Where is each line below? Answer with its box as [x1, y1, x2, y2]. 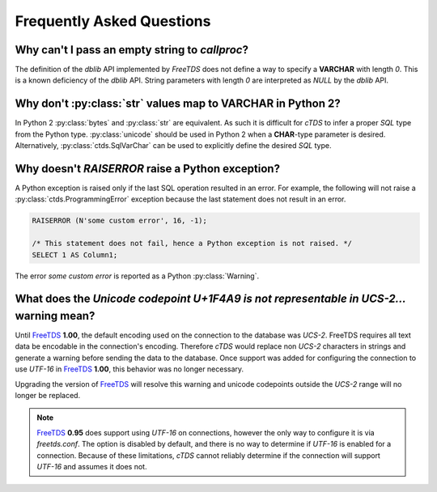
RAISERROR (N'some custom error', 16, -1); [32, 216, 208, 226]
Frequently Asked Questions [15, 12, 211, 30]
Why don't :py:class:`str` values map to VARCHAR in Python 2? [15, 97, 341, 111]
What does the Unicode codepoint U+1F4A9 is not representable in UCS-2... [15, 292, 406, 306]
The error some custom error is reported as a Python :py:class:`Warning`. [15, 271, 259, 281]
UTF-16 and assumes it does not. [36, 461, 147, 471]
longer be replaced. [15, 391, 81, 401]
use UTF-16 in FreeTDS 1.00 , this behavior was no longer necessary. [15, 364, 244, 374]
